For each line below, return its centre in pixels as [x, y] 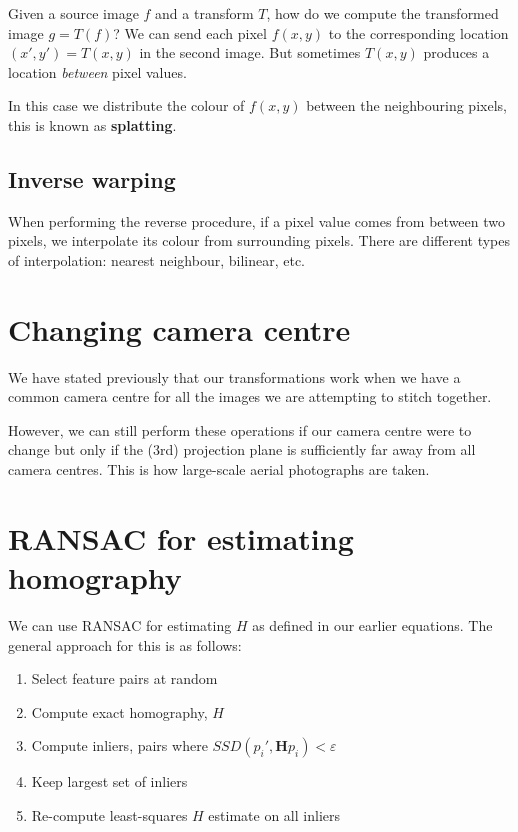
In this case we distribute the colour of [126, 105]
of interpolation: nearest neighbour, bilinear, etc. [157, 259]
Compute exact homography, [119, 711]
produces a [456, 52]
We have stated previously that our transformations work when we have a [234, 376]
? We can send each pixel [190, 32]
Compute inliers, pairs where [119, 745]
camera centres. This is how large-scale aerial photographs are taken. [219, 469]
